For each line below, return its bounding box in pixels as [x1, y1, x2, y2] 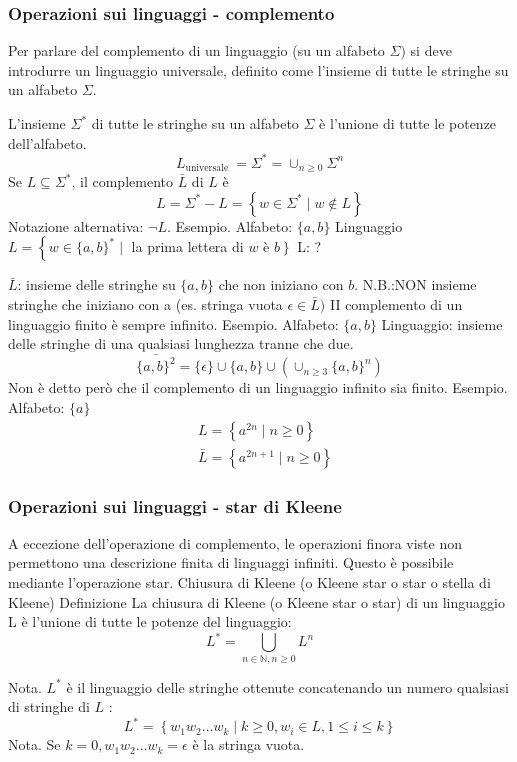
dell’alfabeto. [8, 132, 87, 153]
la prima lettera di [131, 236, 244, 257]
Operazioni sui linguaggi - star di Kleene [8, 493, 342, 518]
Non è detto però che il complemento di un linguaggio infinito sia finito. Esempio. [8, 377, 508, 398]
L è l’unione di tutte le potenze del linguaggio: [8, 611, 292, 632]
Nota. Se [8, 734, 61, 755]
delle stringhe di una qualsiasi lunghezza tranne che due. [8, 333, 354, 354]
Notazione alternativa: [8, 215, 144, 236]
